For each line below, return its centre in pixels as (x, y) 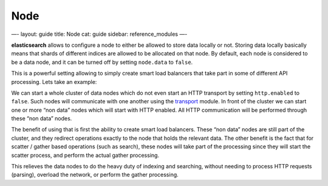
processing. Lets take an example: (54, 81)
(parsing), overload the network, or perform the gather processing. (95, 175)
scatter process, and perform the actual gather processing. (85, 155)
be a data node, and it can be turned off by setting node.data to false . (102, 62)
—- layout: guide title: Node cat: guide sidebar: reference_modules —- (99, 34)
